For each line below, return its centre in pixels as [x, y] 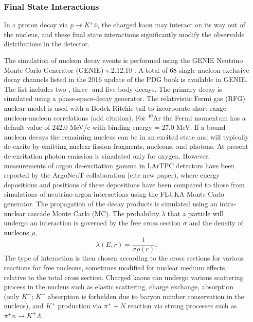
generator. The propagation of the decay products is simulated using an [111, 203]
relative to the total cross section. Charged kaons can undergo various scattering [124, 277]
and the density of [216, 223]
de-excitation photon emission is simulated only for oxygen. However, [107, 155]
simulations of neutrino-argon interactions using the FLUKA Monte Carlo [114, 194]
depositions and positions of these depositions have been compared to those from [124, 184]
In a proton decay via [36, 25]
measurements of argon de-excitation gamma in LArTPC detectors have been [119, 165]
